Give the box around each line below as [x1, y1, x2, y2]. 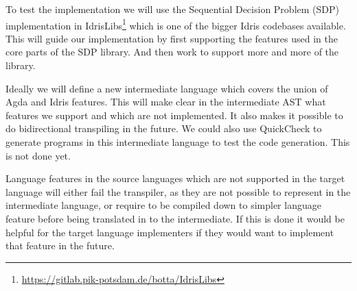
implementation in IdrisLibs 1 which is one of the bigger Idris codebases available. [5, 16, 346, 32]
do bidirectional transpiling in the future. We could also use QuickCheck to [5, 121, 322, 136]
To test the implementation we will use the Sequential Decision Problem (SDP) [5, 2, 339, 16]
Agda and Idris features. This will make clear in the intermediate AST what [5, 94, 326, 109]
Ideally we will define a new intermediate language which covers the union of [5, 81, 328, 95]
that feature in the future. [5, 238, 115, 253]
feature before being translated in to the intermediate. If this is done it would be [5, 211, 345, 225]
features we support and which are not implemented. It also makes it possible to [5, 107, 343, 122]
